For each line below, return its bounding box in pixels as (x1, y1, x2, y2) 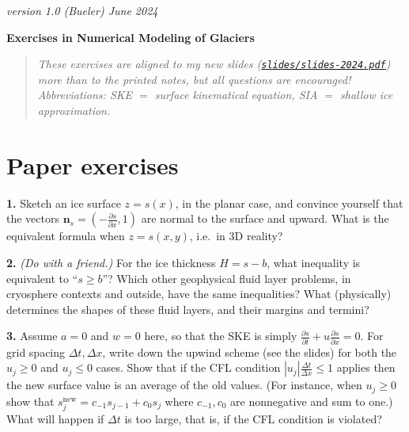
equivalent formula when (6, 227, 125, 244)
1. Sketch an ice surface (6, 194, 121, 211)
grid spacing (6, 343, 66, 360)
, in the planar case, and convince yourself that (175, 194, 403, 211)
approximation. (37, 102, 111, 119)
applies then (336, 359, 396, 376)
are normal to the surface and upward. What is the (141, 210, 389, 227)
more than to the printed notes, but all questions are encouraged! (37, 71, 351, 87)
